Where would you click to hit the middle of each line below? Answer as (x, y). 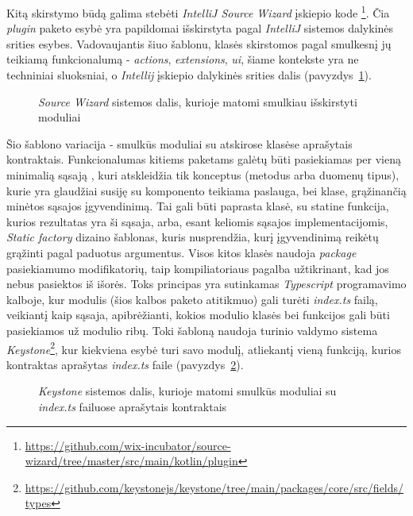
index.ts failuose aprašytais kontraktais (133, 406)
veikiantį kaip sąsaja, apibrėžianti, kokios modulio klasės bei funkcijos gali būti (198, 315)
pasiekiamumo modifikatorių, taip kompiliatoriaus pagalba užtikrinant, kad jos (198, 268)
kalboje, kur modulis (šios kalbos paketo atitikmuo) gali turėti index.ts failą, (192, 299)
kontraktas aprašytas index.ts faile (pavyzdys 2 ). (125, 364)
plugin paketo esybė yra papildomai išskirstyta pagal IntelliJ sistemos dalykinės (200, 28)
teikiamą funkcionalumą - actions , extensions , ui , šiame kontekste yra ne (183, 59)
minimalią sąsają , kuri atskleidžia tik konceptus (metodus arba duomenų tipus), (203, 175)
